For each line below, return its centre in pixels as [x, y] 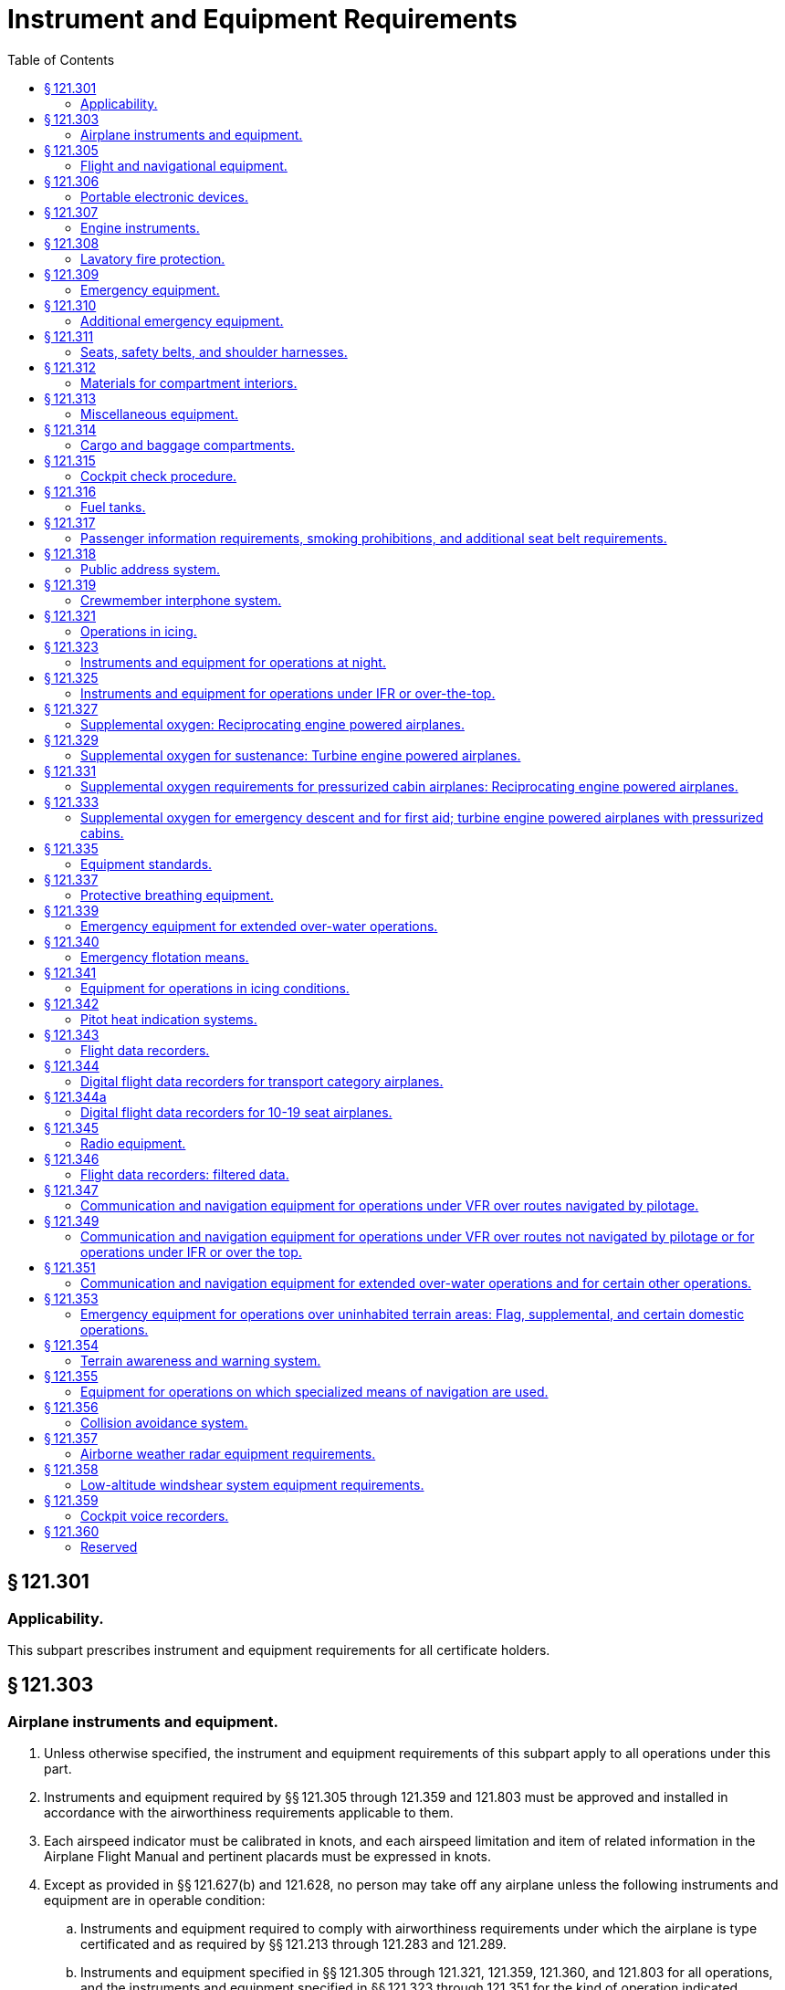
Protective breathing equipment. [177, 895]
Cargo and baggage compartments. [188, 445]
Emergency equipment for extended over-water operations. [259, 926]
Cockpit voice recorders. [155, 1515]
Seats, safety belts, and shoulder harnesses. [214, 351]
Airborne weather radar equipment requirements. [228, 1453]
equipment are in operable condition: [155, 1901]
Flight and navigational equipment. [184, 165]
